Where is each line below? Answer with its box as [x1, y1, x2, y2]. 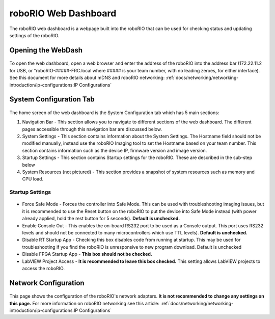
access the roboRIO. [22, 265, 65, 271]
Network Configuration [9, 278, 85, 287]
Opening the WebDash [9, 46, 82, 55]
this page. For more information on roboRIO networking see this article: [9, 300, 160, 306]
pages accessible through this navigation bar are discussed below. [22, 126, 162, 132]
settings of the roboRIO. [9, 32, 60, 38]
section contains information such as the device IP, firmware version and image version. [22, 147, 207, 153]
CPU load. [22, 176, 43, 182]
